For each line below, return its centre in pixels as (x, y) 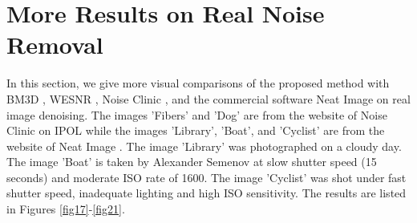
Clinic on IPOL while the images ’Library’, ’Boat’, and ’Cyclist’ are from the (196, 130)
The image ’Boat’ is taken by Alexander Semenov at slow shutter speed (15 (192, 162)
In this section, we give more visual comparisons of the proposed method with (198, 83)
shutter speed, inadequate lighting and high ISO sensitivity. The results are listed (206, 193)
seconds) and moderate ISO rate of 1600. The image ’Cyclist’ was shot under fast (206, 177)
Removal (55, 45)
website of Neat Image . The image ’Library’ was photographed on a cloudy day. (204, 146)
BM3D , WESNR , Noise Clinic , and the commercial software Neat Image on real (208, 98)
